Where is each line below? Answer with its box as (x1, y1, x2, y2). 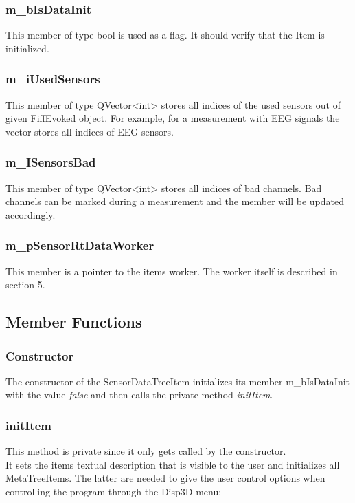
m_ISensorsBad (5, 153, 96, 171)
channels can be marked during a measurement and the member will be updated (5, 194, 345, 208)
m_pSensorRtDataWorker (5, 237, 154, 254)
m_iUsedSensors (5, 70, 100, 87)
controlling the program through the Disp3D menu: (5, 484, 222, 498)
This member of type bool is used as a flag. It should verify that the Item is (5, 28, 325, 42)
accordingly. (5, 207, 56, 222)
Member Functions (5, 311, 142, 332)
